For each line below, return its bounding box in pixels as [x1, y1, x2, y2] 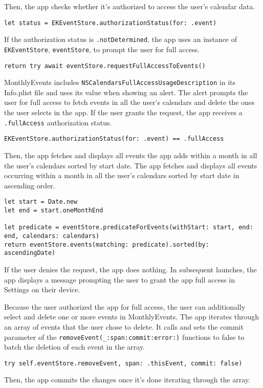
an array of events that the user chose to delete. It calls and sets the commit [4, 321, 244, 332]
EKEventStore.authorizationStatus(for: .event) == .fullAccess [4, 135, 224, 143]
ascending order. [4, 180, 55, 190]
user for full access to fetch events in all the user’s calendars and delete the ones [4, 97, 255, 107]
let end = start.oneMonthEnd [4, 207, 103, 214]
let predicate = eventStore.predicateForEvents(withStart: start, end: [4, 224, 253, 231]
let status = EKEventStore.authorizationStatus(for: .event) [4, 19, 217, 27]
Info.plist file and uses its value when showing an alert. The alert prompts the [4, 87, 248, 97]
